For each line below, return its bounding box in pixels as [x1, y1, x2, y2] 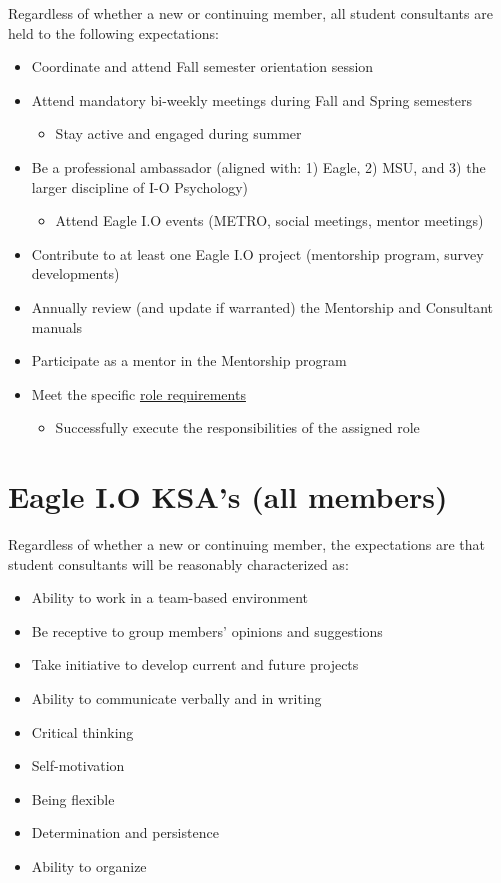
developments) [31, 263, 120, 284]
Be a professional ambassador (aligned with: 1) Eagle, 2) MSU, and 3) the [31, 156, 486, 177]
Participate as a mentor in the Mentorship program [31, 350, 347, 371]
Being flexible [31, 788, 115, 809]
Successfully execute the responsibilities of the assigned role [55, 417, 420, 438]
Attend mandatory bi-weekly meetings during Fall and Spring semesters [31, 89, 472, 110]
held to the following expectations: [8, 22, 219, 43]
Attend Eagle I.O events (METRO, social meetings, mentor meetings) [55, 210, 484, 231]
